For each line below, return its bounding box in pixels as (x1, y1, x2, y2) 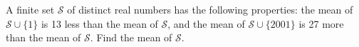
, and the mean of (167, 16, 245, 31)
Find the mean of (96, 30, 172, 45)
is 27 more (298, 16, 344, 31)
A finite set (6, 2, 55, 16)
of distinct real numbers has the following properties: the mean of (67, 2, 353, 16)
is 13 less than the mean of (41, 16, 158, 31)
